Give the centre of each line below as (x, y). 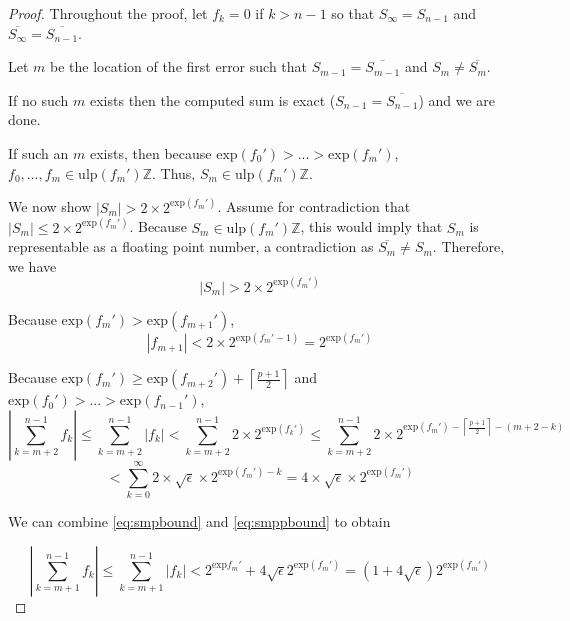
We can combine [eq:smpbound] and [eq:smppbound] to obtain (199, 521)
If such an (38, 152)
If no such (38, 99)
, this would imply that (371, 226)
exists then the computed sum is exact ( (212, 99)
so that (353, 13)
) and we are (457, 99)
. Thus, (174, 172)
